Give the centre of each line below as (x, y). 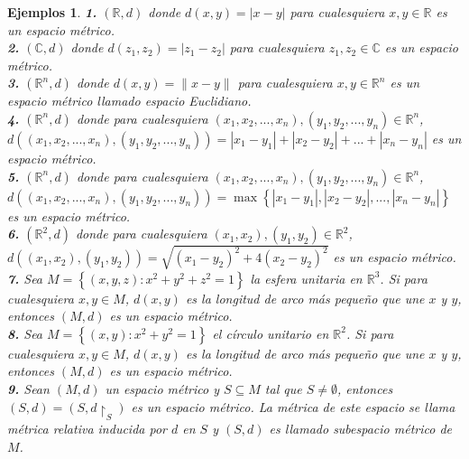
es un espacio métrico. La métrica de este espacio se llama (293, 406)
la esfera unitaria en (306, 278)
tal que (283, 389)
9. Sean (28, 389)
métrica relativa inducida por (87, 428)
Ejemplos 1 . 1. (52, 12)
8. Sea (25, 333)
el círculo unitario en (271, 333)
